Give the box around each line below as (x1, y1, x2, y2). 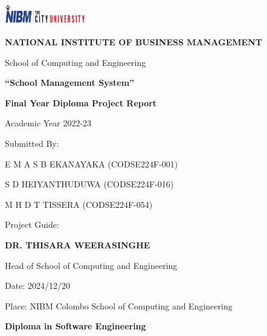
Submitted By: (5, 137, 59, 150)
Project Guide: (5, 218, 59, 231)
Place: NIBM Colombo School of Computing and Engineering (5, 299, 233, 312)
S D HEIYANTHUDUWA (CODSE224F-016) (5, 178, 174, 190)
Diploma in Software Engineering (5, 320, 146, 332)
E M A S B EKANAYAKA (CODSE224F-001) (5, 157, 178, 170)
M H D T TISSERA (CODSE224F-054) (5, 198, 153, 210)
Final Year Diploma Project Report (5, 96, 157, 109)
